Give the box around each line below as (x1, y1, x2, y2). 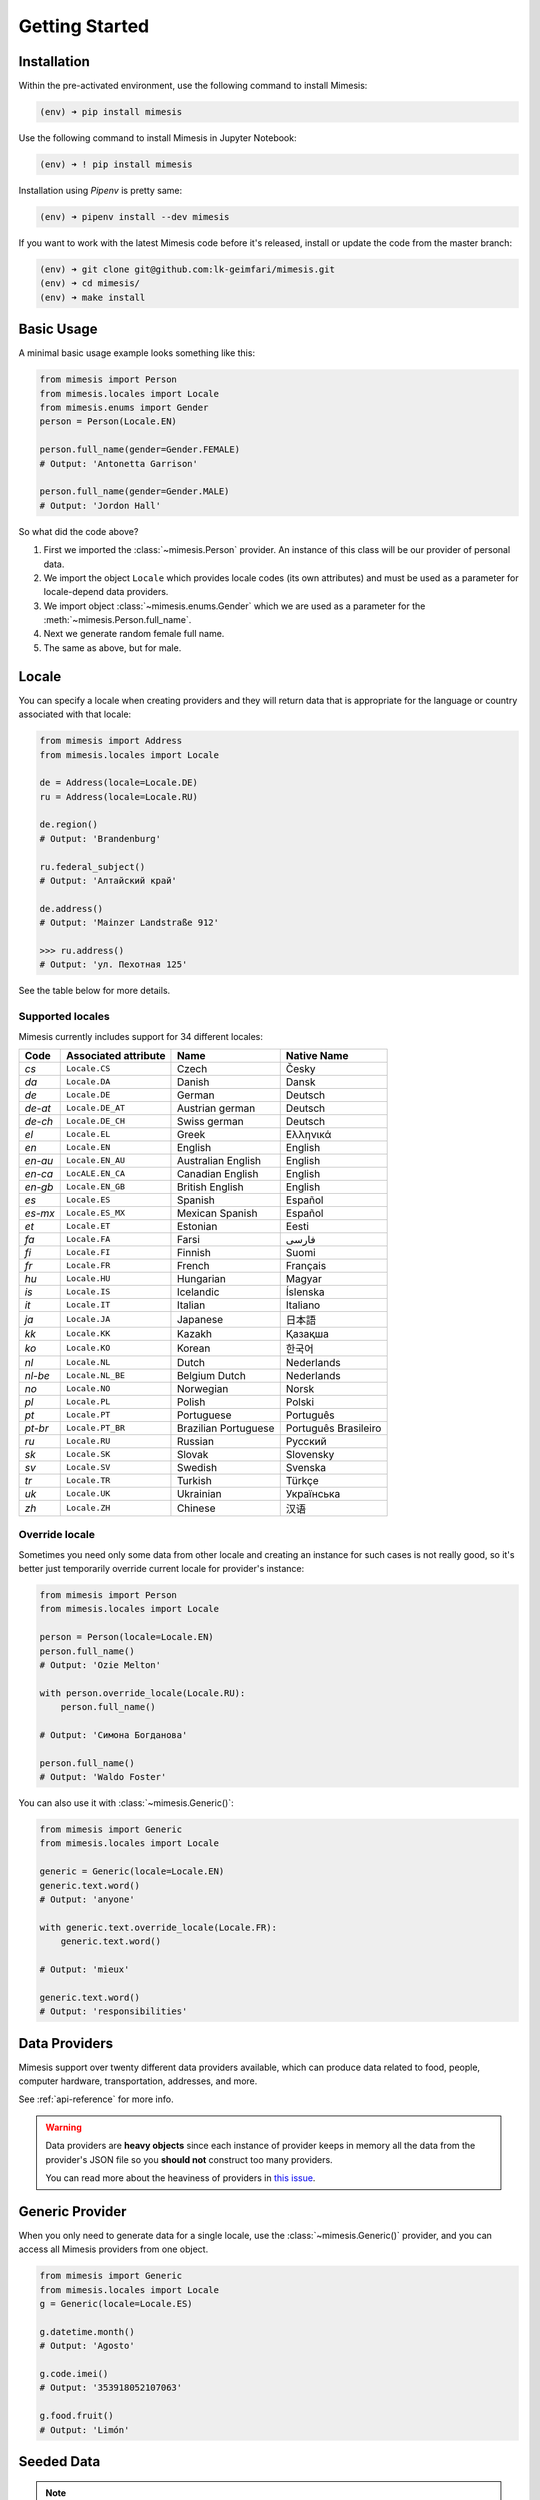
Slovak (176, 1447, 209, 1461)
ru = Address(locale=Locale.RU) (39, 791, 199, 802)
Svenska (285, 1460, 327, 1474)
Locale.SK (65, 1449, 111, 1460)
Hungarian (176, 1271, 227, 1285)
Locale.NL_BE (65, 1370, 125, 1381)
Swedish (176, 1460, 218, 1474)
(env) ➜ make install (39, 291, 146, 303)
